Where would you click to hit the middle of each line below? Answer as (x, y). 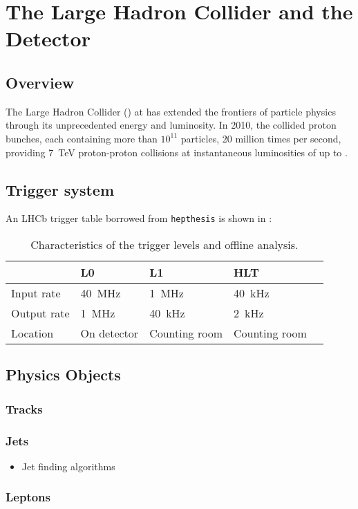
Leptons (28, 497)
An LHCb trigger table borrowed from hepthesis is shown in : (139, 218)
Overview (40, 82)
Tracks (24, 408)
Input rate (36, 293)
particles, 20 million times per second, (261, 138)
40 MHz (101, 293)
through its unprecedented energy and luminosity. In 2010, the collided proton (171, 125)
